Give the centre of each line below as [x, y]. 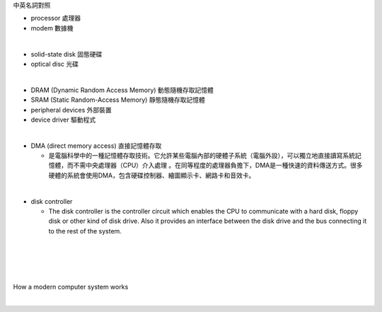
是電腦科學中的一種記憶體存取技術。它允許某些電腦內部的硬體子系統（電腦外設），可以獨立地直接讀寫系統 [202, 156]
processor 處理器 [56, 18]
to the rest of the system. [85, 231]
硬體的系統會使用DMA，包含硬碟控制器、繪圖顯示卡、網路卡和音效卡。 [152, 175]
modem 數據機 [52, 28]
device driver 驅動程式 [63, 120]
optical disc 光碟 [55, 64]
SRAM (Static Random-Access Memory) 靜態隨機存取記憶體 [118, 100]
